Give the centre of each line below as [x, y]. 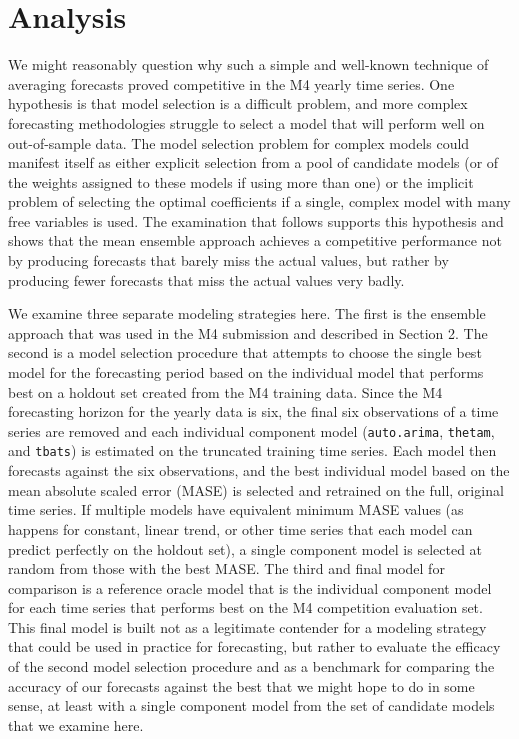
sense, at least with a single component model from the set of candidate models [251, 705]
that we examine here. [76, 724]
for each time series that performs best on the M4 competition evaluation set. [245, 607]
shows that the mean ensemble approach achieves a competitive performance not [255, 240]
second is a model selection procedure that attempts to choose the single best [245, 352]
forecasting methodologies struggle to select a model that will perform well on [246, 122]
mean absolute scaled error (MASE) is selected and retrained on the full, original [256, 489]
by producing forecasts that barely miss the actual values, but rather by [228, 260]
